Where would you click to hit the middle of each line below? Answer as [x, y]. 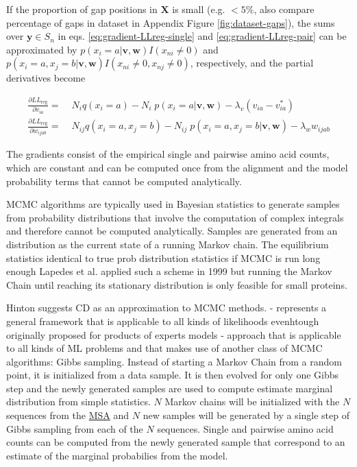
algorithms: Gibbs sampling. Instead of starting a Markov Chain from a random [174, 361]
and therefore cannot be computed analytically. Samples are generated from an [172, 231]
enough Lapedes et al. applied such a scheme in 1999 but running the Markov [169, 271]
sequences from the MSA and [68, 415]
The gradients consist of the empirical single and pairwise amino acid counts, [168, 154]
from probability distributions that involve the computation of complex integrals [175, 217]
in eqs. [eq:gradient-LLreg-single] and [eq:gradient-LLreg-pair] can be [202, 36]
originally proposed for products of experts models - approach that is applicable [174, 334]
